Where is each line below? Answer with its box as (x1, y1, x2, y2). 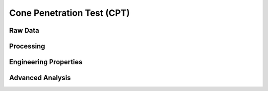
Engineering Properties (9, 58, 83, 66)
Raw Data (9, 26, 40, 35)
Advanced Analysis (9, 74, 71, 82)
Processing (9, 42, 45, 50)
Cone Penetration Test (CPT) (9, 7, 130, 18)
